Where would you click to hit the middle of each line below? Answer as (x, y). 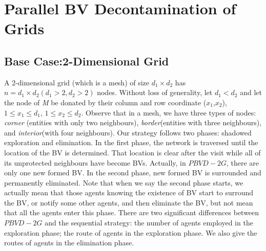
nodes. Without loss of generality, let (155, 92)
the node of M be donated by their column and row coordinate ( (105, 102)
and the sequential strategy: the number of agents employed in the (149, 223)
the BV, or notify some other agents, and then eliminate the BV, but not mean (129, 202)
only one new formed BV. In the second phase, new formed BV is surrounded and (133, 173)
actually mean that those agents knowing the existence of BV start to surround (129, 192)
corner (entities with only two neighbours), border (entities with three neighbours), (133, 122)
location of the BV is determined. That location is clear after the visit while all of (132, 152)
